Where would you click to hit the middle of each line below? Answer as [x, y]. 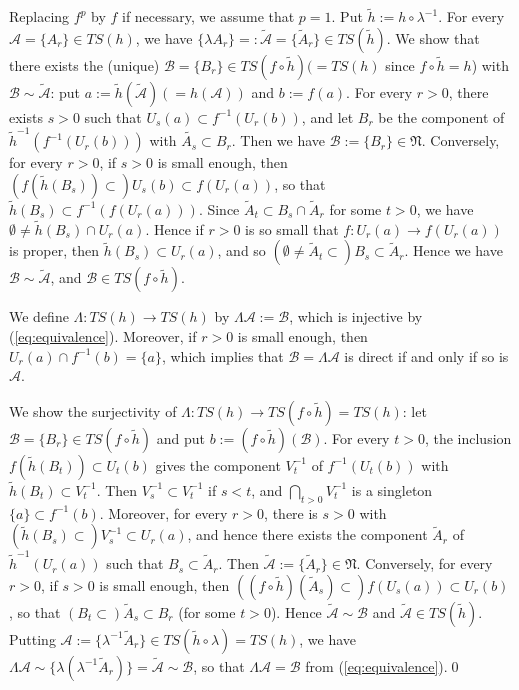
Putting [32, 638]
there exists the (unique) [84, 64]
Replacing [39, 16]
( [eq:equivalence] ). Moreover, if [103, 335]
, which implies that [222, 355]
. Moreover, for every [163, 512]
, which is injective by [356, 316]
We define [39, 316]
